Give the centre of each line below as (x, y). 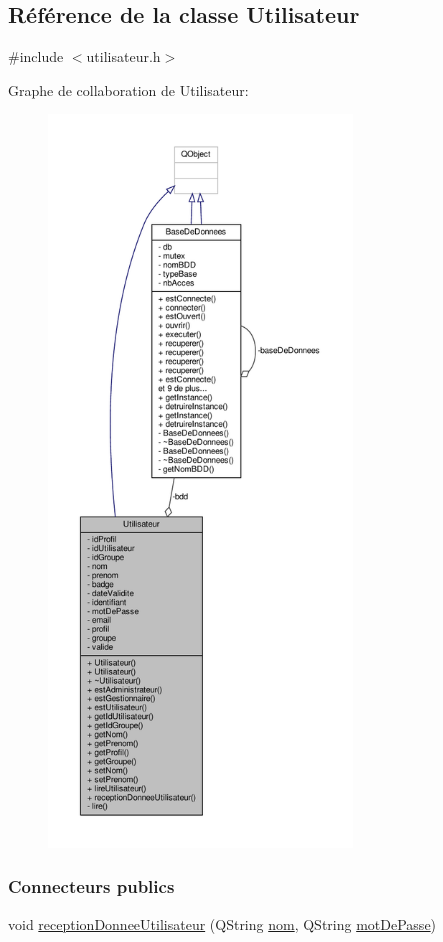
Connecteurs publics (91, 886)
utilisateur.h (123, 56)
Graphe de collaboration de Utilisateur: (128, 89)
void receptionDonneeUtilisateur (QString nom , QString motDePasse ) (222, 923)
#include (36, 56)
